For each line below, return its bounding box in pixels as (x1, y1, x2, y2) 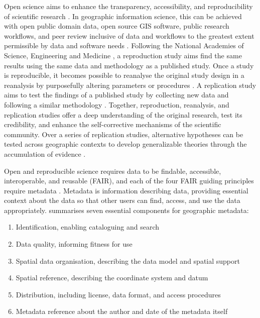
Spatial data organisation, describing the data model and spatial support (16, 255, 240, 266)
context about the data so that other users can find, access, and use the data (4, 195, 240, 205)
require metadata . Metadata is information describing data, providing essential (4, 185, 248, 195)
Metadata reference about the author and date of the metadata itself (16, 306, 228, 316)
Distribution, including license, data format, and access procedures (16, 289, 221, 299)
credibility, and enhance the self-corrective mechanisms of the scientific (4, 119, 221, 130)
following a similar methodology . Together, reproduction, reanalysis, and (4, 99, 229, 110)
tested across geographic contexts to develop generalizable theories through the (4, 139, 247, 149)
